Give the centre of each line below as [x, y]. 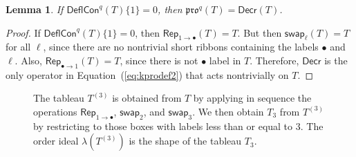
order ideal [56, 141]
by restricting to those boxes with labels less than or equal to [163, 126]
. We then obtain [228, 111]
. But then [260, 32]
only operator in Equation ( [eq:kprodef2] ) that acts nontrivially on [147, 74]
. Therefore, [274, 60]
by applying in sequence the [252, 98]
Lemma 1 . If [35, 9]
